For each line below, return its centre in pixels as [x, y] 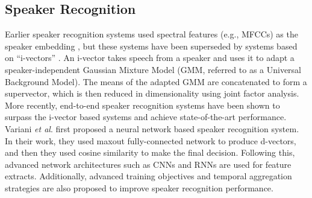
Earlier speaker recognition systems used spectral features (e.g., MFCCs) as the [151, 34]
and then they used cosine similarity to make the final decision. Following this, [150, 152]
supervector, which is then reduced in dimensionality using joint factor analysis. [152, 93]
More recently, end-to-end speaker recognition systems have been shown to [142, 105]
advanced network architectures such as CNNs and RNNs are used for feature [148, 164]
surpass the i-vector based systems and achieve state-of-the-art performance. [146, 117]
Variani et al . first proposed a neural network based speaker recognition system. [152, 128]
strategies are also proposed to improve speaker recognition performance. [139, 187]
